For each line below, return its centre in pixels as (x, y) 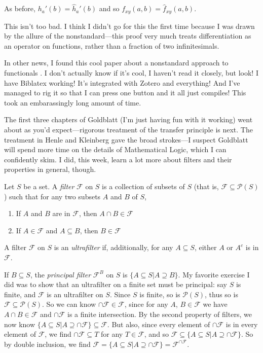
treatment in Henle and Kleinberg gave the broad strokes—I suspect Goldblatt (126, 139)
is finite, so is (160, 294)
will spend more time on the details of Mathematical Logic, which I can (115, 149)
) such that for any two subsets (52, 196)
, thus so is (221, 294)
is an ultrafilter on (75, 294)
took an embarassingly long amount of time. (73, 102)
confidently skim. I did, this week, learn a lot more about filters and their (118, 159)
